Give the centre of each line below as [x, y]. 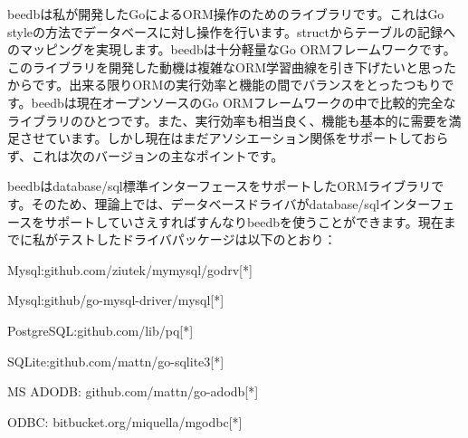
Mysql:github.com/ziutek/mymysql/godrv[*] [130, 269]
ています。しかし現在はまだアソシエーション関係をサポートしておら [247, 138]
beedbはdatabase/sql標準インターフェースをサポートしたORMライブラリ [220, 186]
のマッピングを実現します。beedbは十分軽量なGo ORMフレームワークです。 [232, 49]
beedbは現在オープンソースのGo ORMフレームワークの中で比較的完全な [244, 102]
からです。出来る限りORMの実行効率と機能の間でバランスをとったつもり [224, 85]
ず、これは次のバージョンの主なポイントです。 [146, 155]
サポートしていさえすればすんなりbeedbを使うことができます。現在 [244, 221]
